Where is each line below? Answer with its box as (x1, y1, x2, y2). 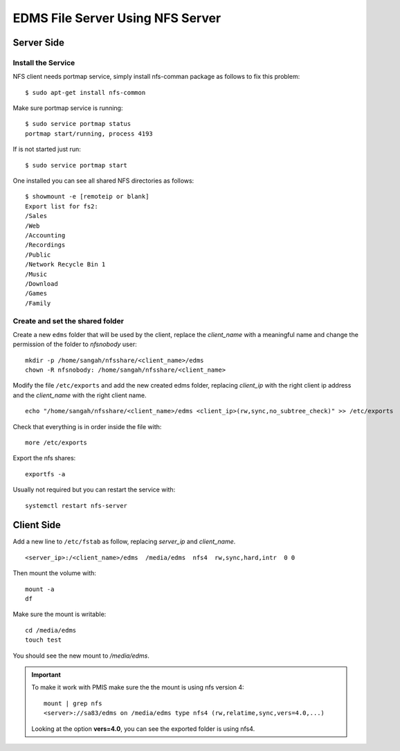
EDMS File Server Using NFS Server (12, 10, 221, 26)
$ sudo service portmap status (25, 120, 131, 128)
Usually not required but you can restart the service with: (12, 485, 176, 494)
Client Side (12, 519, 62, 531)
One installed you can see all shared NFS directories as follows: (12, 177, 194, 185)
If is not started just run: (12, 145, 81, 154)
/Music (25, 270, 48, 278)
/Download (25, 280, 58, 287)
